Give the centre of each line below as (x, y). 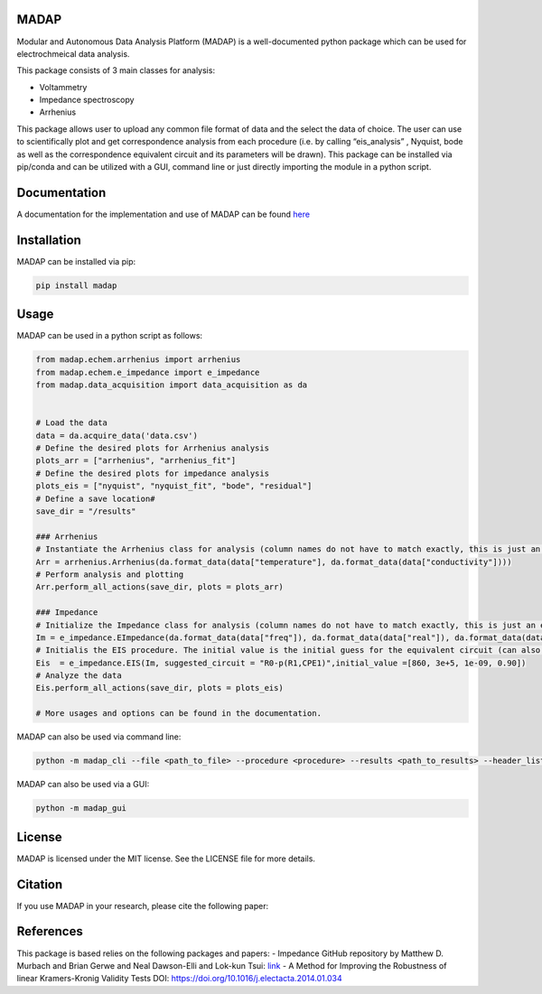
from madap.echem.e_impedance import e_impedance (148, 372)
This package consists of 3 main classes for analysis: (116, 70)
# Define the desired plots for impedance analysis (153, 473)
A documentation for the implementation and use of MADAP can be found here (164, 214)
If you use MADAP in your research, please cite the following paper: (143, 906)
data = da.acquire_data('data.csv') (117, 435)
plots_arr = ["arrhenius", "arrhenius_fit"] (136, 461)
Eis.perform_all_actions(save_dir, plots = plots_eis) (159, 688)
